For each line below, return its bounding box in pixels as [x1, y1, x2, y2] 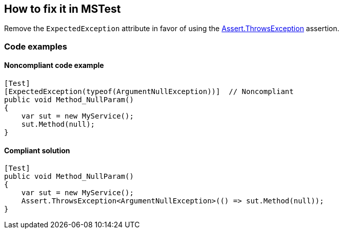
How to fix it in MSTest [4, 3, 121, 15]
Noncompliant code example [4, 61, 104, 70]
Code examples [4, 41, 68, 52]
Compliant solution [4, 146, 70, 155]
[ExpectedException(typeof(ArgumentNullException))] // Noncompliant [4, 87, 294, 96]
